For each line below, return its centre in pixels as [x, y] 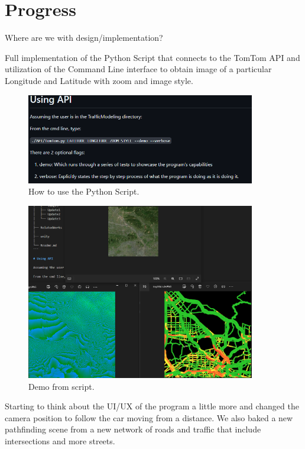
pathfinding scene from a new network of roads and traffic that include [133, 429]
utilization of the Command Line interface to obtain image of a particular [138, 69]
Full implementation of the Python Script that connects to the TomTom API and [152, 57]
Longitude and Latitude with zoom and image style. [99, 80]
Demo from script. [61, 386]
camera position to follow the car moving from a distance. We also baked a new [149, 417]
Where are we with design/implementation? [84, 38]
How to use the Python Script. [84, 191]
